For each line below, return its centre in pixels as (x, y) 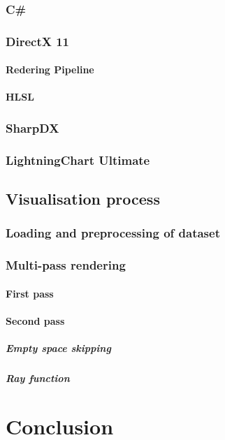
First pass (30, 293)
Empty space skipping (58, 348)
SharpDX (32, 127)
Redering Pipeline (50, 69)
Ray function (38, 378)
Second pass (35, 321)
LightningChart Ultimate (78, 160)
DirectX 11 (37, 41)
